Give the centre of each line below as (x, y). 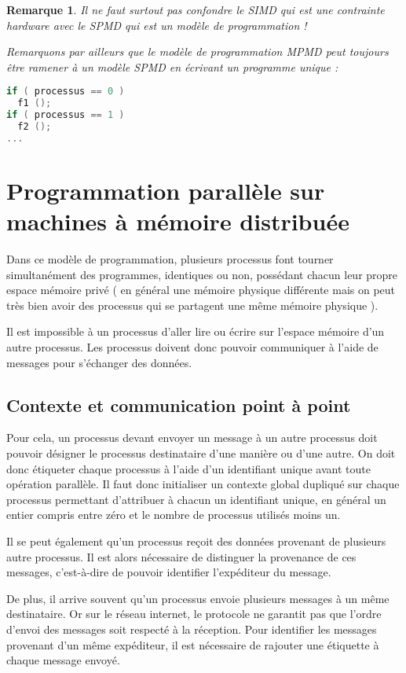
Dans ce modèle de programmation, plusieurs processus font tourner (170, 259)
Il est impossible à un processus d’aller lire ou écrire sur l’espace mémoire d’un (196, 331)
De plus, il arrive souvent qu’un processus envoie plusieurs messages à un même (198, 598)
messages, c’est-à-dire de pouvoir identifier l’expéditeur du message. (169, 572)
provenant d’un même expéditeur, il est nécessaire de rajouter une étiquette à (193, 644)
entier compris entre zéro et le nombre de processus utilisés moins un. (174, 515)
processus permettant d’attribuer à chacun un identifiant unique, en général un (196, 499)
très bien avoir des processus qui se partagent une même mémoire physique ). (192, 305)
